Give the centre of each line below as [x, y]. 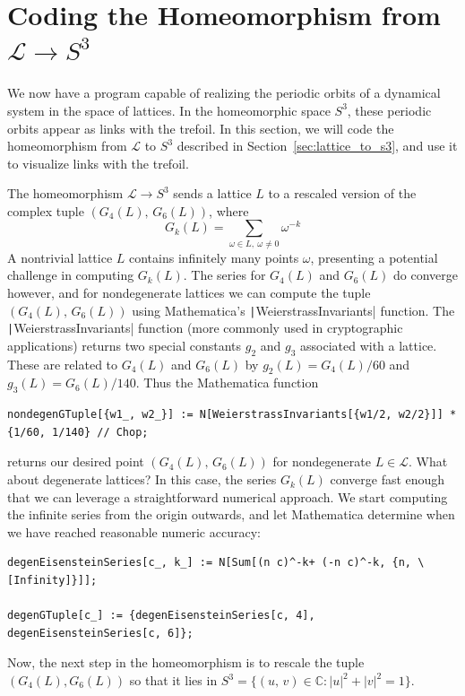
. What [428, 461]
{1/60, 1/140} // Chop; [78, 432]
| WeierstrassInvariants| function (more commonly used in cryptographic [205, 328]
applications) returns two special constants [125, 345]
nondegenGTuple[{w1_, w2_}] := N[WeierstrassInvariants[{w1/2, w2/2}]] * [232, 415]
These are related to [63, 364]
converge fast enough [387, 479]
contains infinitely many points [214, 257]
